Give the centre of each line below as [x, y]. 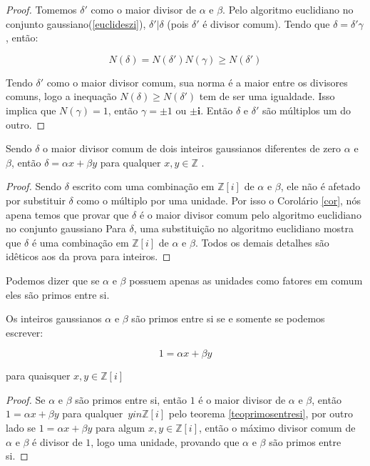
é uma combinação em [80, 242]
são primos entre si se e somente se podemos [228, 318]
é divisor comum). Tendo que [266, 23]
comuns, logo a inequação [61, 96]
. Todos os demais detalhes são [262, 242]
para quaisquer [38, 376]
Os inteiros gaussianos [54, 318]
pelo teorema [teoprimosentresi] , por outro [261, 413]
